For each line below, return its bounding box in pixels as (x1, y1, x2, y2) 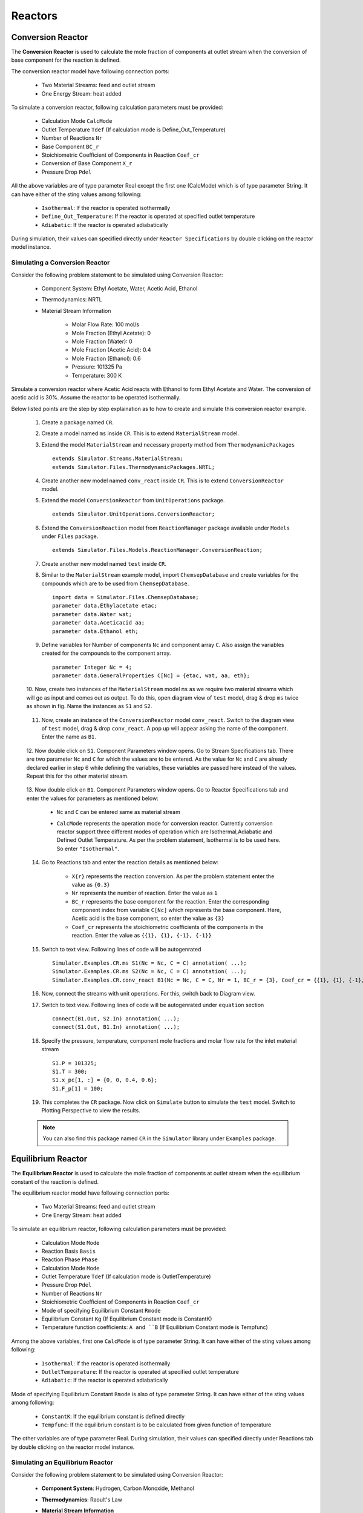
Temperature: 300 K (71, 372, 122, 379)
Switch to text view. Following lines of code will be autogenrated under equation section (41, 1001, 264, 1008)
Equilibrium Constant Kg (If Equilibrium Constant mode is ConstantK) (41, 1315, 212, 1322)
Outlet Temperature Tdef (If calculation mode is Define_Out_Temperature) (41, 126, 226, 133)
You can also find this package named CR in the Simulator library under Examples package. (42, 1135, 276, 1142)
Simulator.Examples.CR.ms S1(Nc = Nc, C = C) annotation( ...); (52, 960, 247, 967)
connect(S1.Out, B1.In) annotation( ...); (52, 1023, 180, 1031)
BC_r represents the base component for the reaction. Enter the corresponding (71, 898, 269, 905)
